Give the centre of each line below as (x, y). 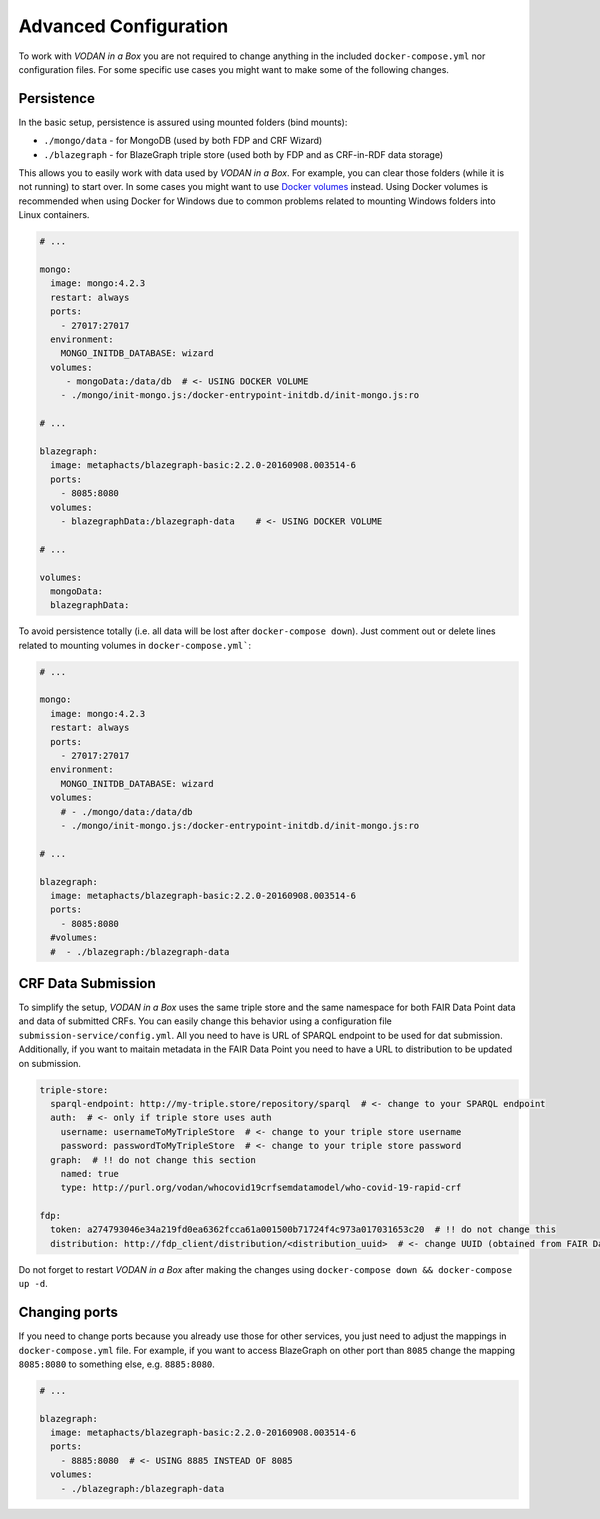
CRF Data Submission (87, 983)
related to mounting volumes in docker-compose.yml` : (135, 645)
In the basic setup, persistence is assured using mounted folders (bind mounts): (183, 122)
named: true (90, 1173)
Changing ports (68, 1312)
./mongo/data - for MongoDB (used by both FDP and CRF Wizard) (183, 141)
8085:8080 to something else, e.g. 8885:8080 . (116, 1364)
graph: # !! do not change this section (153, 1159)
